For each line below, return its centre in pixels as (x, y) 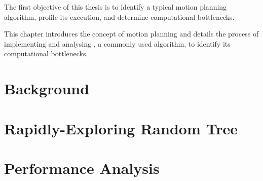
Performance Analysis (82, 168)
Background (47, 88)
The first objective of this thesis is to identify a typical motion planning (116, 7)
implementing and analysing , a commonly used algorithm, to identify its (117, 43)
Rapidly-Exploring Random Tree (121, 128)
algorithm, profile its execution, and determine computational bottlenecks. (119, 16)
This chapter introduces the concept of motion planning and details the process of (131, 34)
